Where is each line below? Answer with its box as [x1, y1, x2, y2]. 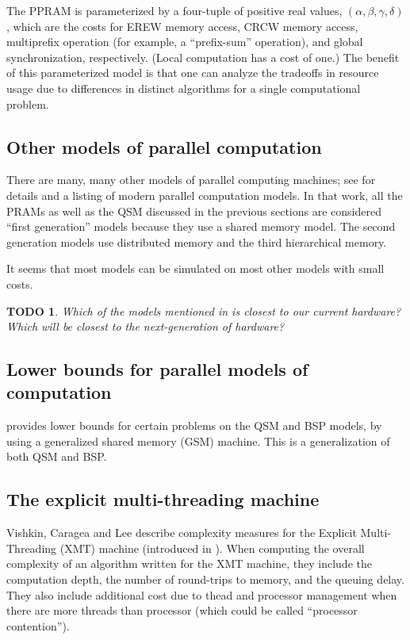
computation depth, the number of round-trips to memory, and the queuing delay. [6, 571, 404, 588]
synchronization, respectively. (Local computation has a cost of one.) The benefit [6, 48, 400, 65]
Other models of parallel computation [6, 134, 322, 159]
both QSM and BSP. [6, 448, 107, 465]
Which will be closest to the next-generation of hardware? [6, 318, 285, 335]
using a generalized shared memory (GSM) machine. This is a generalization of [6, 432, 390, 449]
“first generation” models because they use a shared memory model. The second [6, 218, 396, 235]
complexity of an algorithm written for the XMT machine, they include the [6, 555, 372, 572]
